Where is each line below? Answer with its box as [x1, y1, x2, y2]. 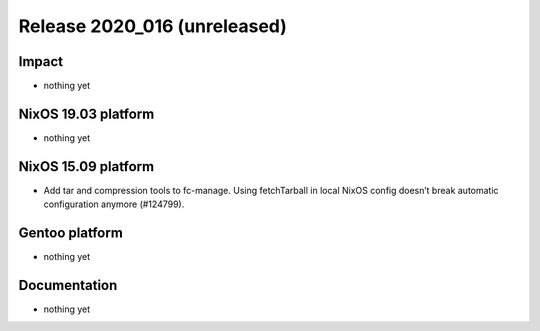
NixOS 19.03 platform [18, 105, 155, 122]
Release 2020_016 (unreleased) [18, 15, 287, 37]
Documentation [18, 276, 118, 294]
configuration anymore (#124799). [43, 198, 185, 210]
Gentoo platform [18, 225, 124, 242]
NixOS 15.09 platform [18, 158, 155, 175]
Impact [18, 53, 64, 70]
